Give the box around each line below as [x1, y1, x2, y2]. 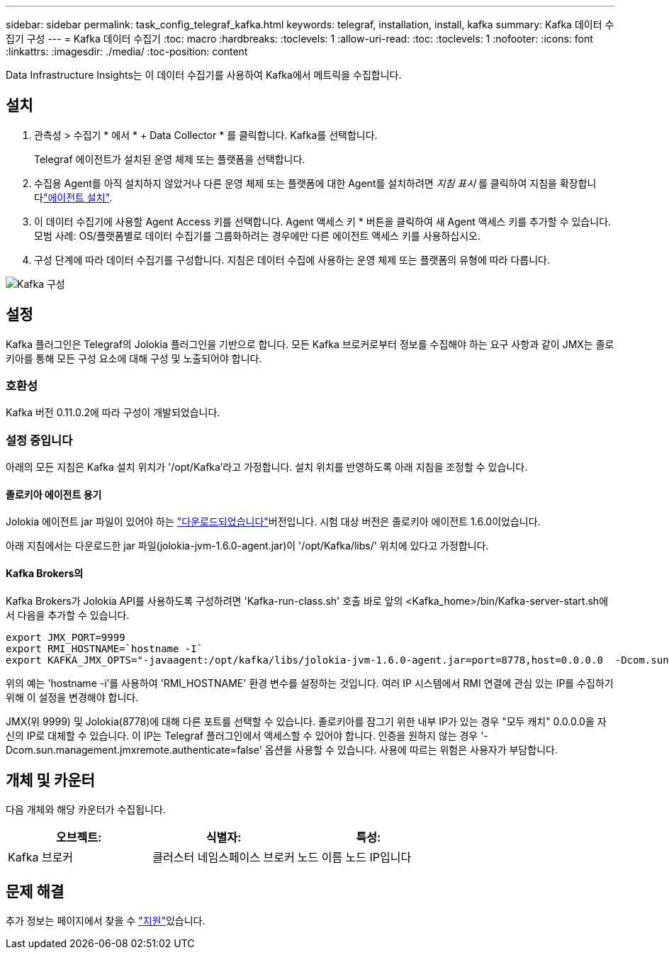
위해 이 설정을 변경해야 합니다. [6, 691, 139, 703]
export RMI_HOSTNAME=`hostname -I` [6, 642, 203, 654]
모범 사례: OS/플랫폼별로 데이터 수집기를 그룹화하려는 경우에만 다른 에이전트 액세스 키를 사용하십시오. [34, 229, 480, 242]
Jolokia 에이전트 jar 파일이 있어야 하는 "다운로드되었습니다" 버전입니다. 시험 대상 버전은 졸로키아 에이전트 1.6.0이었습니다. [6, 515, 541, 528]
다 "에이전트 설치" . [34, 191, 113, 203]
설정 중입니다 [6, 432, 73, 447]
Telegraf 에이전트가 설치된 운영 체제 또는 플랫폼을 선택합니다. [34, 152, 305, 165]
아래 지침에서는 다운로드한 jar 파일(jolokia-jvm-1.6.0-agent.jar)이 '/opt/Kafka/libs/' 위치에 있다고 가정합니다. [6, 540, 489, 552]
